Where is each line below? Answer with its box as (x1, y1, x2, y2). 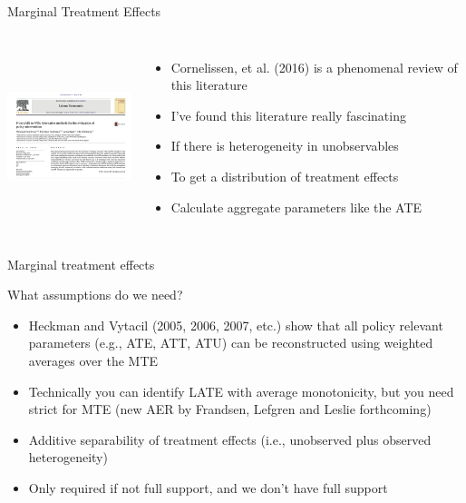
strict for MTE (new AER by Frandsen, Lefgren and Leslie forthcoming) (28, 399, 432, 419)
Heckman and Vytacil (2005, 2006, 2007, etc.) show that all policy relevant (28, 315, 443, 334)
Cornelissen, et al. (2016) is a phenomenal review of (170, 57, 458, 76)
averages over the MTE (28, 350, 159, 370)
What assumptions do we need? (7, 285, 183, 304)
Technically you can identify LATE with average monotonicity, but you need (28, 381, 454, 400)
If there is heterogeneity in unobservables (170, 136, 399, 155)
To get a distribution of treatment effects (170, 166, 399, 185)
